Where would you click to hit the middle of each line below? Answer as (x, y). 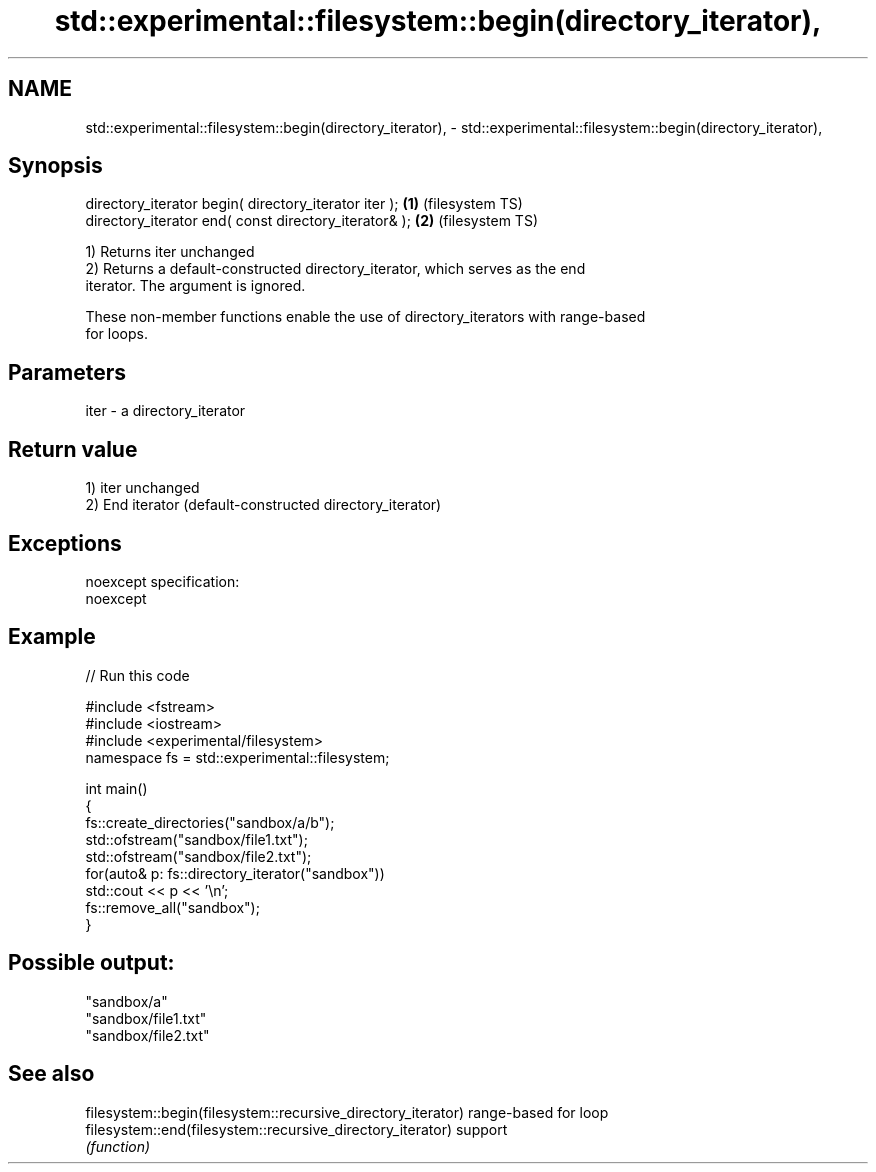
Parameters (67, 372)
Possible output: (91, 963)
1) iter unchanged (142, 488)
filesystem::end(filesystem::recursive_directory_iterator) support (296, 1129)
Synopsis (55, 166)
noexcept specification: (162, 581)
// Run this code (137, 675)
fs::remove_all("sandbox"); (172, 907)
